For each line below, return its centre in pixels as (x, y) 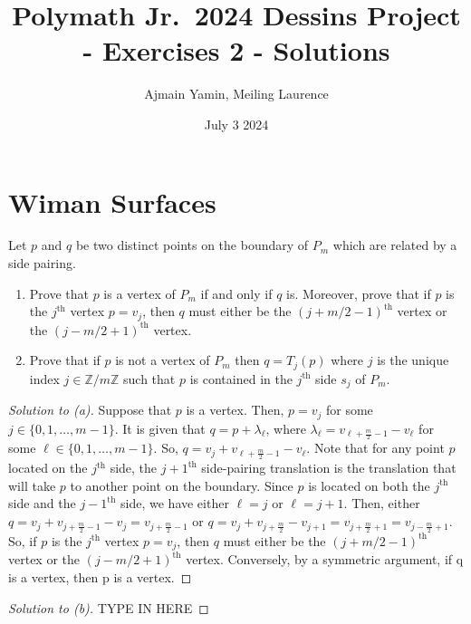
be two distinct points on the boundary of (192, 245)
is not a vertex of (163, 360)
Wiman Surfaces (112, 202)
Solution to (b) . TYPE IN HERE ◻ (109, 607)
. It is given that (160, 428)
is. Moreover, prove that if (359, 293)
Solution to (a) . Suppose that (90, 410)
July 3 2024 (236, 124)
